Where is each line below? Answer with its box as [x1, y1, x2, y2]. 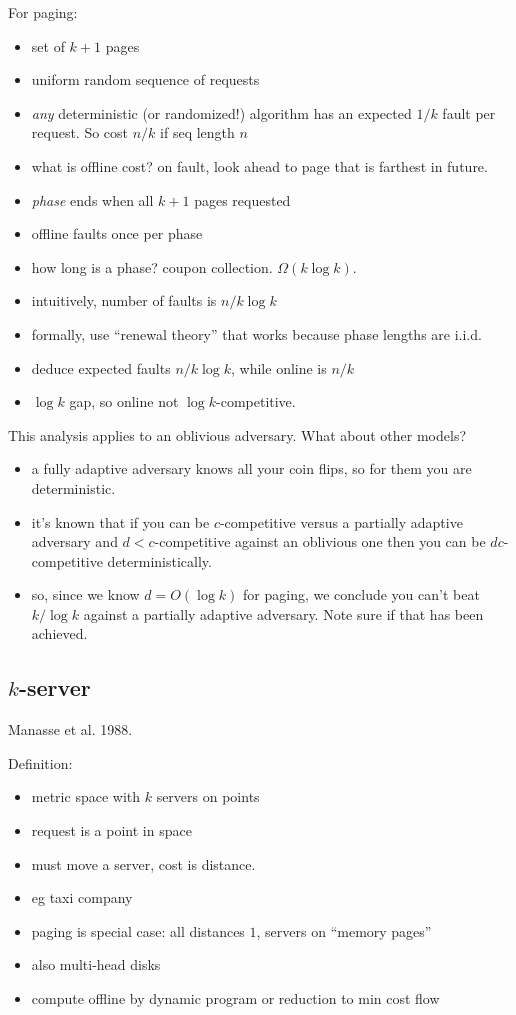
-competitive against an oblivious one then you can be [154, 531, 486, 552]
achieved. [31, 623, 88, 644]
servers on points [156, 786, 260, 807]
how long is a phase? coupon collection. [31, 256, 273, 277]
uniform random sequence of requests [31, 69, 260, 90]
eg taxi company [31, 887, 133, 908]
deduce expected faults [31, 357, 171, 378]
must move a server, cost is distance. [31, 853, 256, 874]
